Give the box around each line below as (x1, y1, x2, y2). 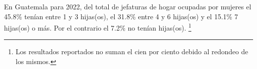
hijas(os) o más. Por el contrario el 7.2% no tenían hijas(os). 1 (4, 21, 192, 33)
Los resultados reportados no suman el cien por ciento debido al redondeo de (15, 46, 248, 57)
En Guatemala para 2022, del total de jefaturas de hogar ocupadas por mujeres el (4, 1, 252, 11)
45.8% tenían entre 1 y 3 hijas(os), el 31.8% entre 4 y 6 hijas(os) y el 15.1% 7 (4, 11, 238, 21)
